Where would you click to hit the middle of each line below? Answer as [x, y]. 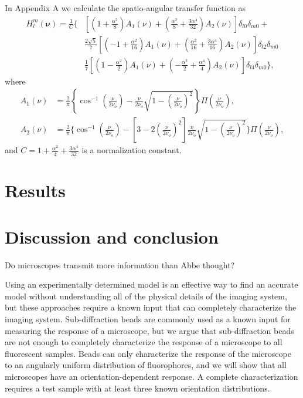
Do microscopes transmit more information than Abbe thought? [120, 264]
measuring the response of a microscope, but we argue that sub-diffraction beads [149, 330]
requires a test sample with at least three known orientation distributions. [137, 388]
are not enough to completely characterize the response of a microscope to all [144, 342]
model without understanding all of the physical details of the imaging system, [146, 296]
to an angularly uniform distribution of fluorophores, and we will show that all [146, 365]
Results [35, 190]
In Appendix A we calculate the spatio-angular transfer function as [125, 8]
